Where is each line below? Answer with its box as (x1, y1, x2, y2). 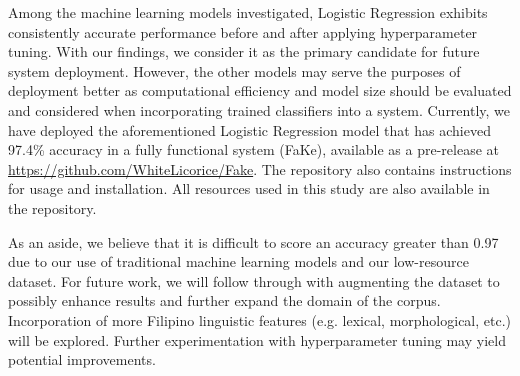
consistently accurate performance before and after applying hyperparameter (8, 21, 478, 42)
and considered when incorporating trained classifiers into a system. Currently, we (8, 99, 511, 120)
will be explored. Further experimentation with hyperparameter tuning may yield (8, 329, 506, 350)
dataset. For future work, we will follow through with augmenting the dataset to (8, 270, 500, 291)
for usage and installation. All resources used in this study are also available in (8, 178, 490, 199)
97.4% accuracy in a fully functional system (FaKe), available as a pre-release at (8, 139, 499, 160)
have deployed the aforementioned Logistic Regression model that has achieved (8, 119, 491, 140)
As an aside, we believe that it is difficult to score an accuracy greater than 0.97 (8, 231, 499, 252)
